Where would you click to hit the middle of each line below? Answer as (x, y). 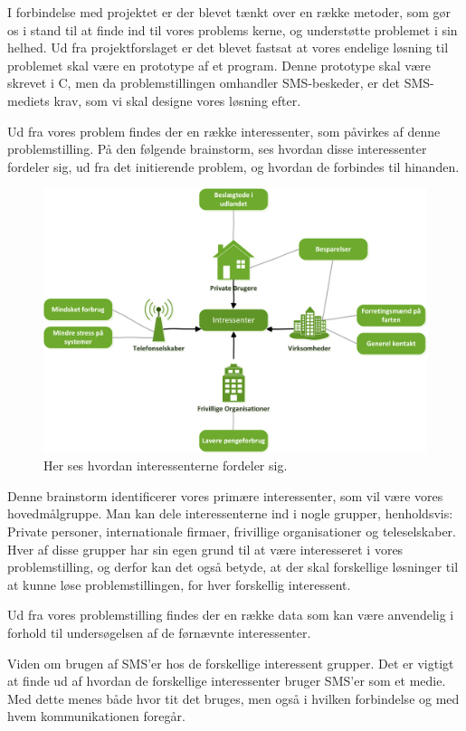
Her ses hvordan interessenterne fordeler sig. (166, 465)
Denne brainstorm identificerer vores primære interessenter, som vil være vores (225, 495)
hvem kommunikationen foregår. (96, 716)
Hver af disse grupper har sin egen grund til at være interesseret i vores (205, 549)
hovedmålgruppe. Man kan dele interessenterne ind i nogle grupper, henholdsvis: (230, 513)
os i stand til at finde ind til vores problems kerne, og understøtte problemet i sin (233, 29)
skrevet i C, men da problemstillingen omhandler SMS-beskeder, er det (204, 83)
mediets (29, 100)
